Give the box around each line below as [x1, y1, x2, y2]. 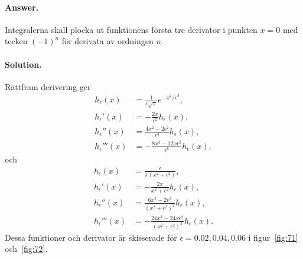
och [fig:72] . [5, 243, 48, 255]
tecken [5, 35, 28, 47]
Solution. [5, 58, 42, 70]
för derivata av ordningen [61, 35, 154, 47]
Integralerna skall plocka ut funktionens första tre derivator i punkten [5, 23, 258, 35]
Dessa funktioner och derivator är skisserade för [5, 231, 177, 243]
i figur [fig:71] [248, 231, 298, 243]
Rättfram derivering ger [5, 80, 91, 92]
